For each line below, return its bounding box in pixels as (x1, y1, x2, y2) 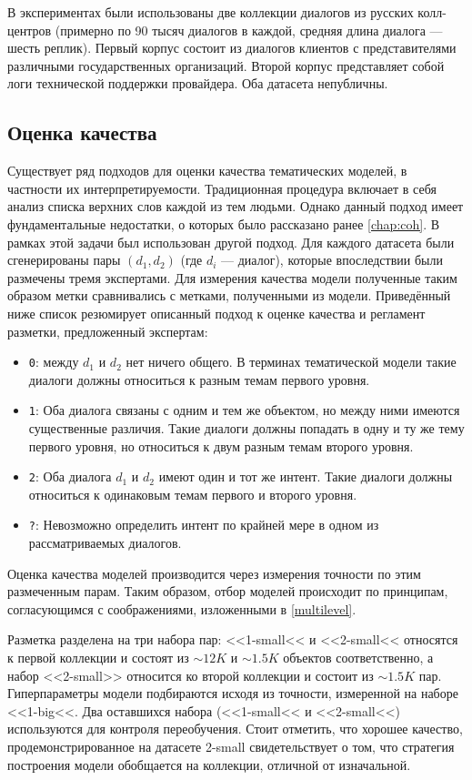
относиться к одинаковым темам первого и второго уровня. (28, 484, 357, 503)
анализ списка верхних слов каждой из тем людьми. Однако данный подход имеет (7, 197, 464, 216)
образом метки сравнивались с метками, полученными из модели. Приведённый (7, 286, 451, 305)
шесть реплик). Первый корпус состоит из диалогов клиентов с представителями (7, 38, 457, 57)
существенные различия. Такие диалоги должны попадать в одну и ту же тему (28, 419, 465, 438)
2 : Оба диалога (28, 467, 112, 486)
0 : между (28, 352, 79, 371)
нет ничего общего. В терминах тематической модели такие (126, 352, 457, 371)
